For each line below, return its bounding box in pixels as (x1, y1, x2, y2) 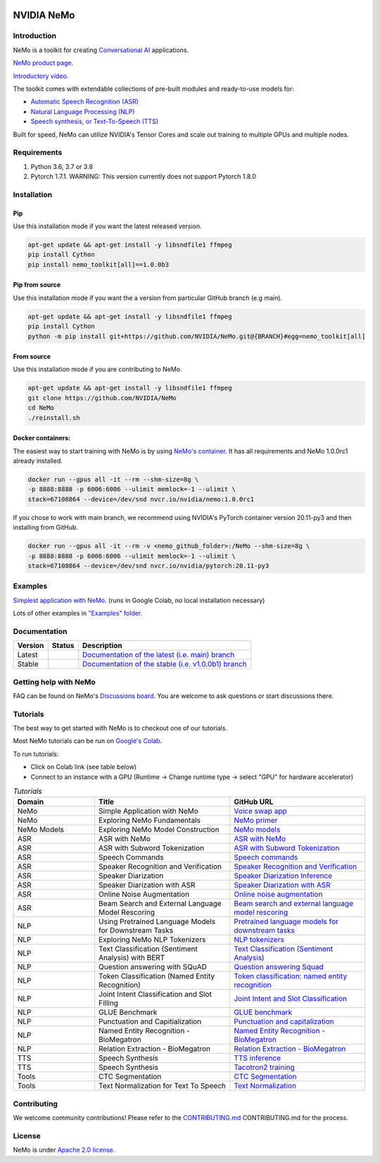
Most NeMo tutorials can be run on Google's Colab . (13, 737, 163, 745)
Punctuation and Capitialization (99, 1016, 202, 1026)
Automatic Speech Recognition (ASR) (30, 97, 139, 106)
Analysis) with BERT (99, 953, 165, 963)
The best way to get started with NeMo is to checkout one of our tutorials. (13, 724, 228, 733)
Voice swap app (233, 807, 287, 816)
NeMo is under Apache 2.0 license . (13, 1145, 115, 1155)
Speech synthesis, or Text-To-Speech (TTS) (30, 117, 158, 126)
